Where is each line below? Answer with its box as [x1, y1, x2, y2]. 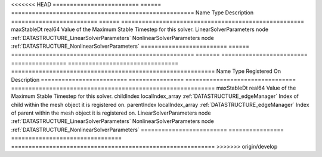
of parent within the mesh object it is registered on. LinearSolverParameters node [11, 109, 211, 116]
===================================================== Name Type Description [11, 9, 253, 16]
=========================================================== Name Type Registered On [11, 67, 281, 75]
